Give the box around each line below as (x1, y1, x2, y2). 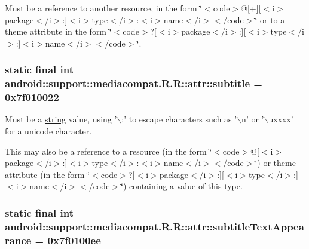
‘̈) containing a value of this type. (121, 180, 243, 192)
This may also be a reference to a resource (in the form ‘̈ (5, 145, 212, 157)
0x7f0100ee (47, 232, 101, 247)
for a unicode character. (5, 125, 92, 137)
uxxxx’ (268, 113, 293, 125)
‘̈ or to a (255, 13, 285, 26)
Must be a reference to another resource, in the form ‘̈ (5, 2, 203, 14)
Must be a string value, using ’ (5, 113, 117, 125)
